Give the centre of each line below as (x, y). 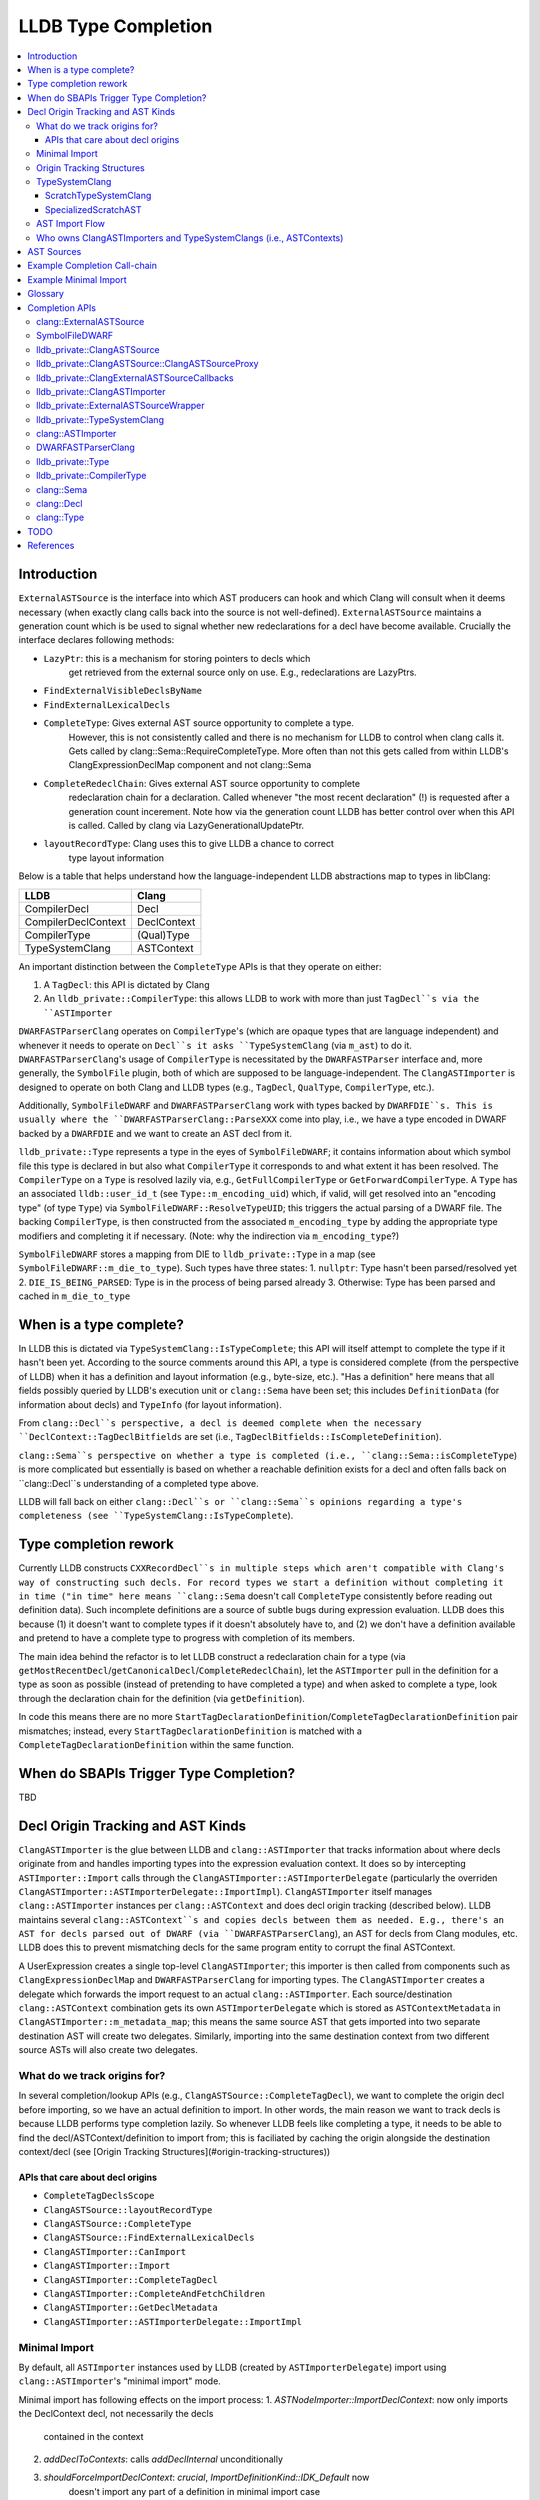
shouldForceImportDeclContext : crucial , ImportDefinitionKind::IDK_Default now (206, 2477)
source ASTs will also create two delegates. (108, 2050)
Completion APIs (62, 307)
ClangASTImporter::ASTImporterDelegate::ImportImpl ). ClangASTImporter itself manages (225, 1891)
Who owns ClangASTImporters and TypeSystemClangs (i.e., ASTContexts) (190, 237)
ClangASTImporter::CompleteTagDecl (131, 2279)
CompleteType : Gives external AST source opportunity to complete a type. (199, 723)
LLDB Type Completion (115, 26)
